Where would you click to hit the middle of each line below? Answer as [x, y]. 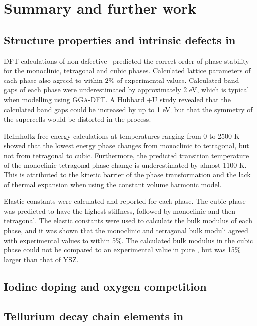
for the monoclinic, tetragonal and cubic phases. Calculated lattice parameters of [127, 70]
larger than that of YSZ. [41, 259]
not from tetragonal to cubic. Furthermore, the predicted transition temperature [127, 155]
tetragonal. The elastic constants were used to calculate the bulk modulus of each [128, 220]
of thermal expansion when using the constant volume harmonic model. [113, 184]
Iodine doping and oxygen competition [105, 286]
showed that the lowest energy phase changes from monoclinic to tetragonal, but [127, 145]
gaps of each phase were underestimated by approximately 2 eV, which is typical [127, 90]
